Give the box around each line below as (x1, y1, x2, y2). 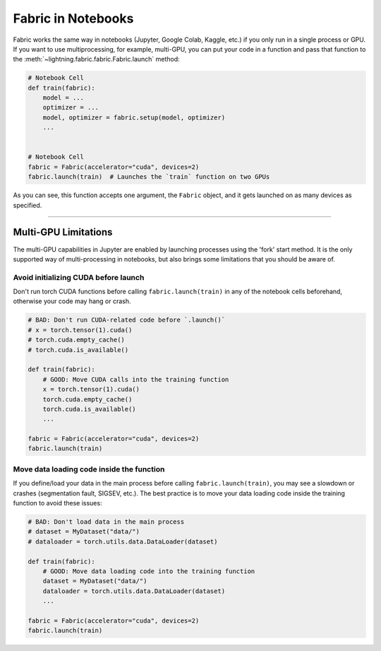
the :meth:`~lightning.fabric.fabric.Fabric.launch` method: (13, 55, 180, 64)
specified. (13, 201, 42, 209)
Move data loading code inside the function (13, 464, 165, 474)
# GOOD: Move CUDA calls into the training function (42, 375, 229, 383)
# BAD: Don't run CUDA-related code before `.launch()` (28, 316, 226, 324)
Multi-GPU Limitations (13, 226, 113, 238)
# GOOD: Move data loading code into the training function (42, 567, 255, 575)
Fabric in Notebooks (13, 11, 134, 26)
